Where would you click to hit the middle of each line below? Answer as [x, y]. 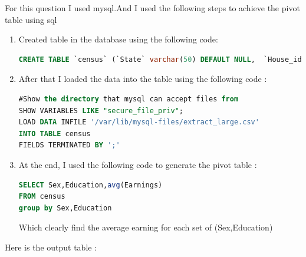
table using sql [31, 19]
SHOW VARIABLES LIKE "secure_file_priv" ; [101, 111]
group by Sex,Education [65, 208]
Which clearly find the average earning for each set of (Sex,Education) [146, 227]
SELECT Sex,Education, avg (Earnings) [91, 185]
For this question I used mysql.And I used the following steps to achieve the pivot [152, 8]
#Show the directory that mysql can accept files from [129, 99]
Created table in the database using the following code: [118, 39]
